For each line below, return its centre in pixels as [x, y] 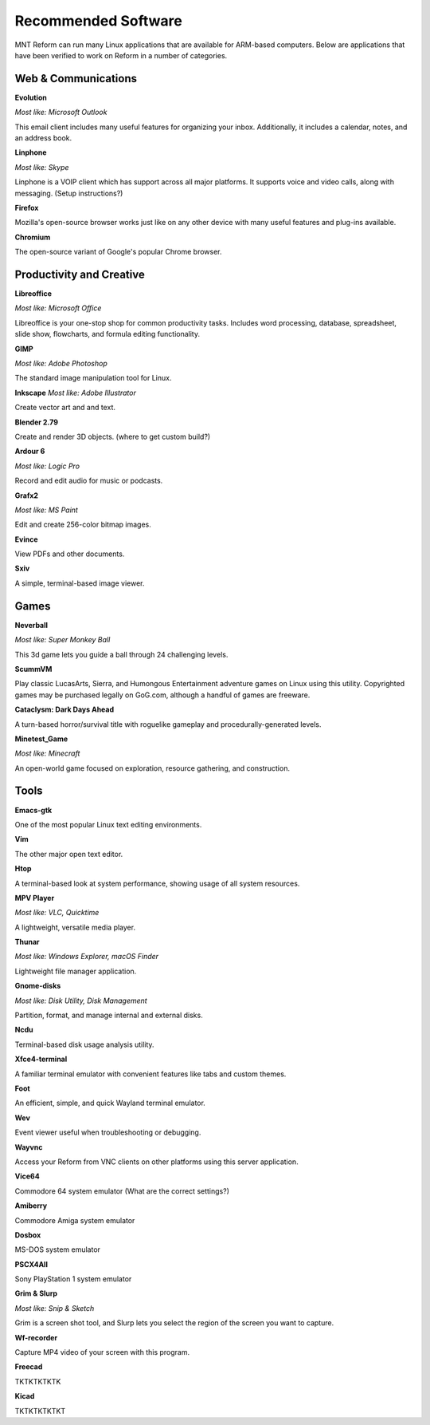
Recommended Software [98, 21]
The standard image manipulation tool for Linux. [93, 378]
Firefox [27, 207]
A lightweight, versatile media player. [75, 927]
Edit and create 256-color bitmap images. [83, 525]
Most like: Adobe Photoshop [61, 363]
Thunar [27, 942]
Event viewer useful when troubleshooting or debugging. [108, 1132]
